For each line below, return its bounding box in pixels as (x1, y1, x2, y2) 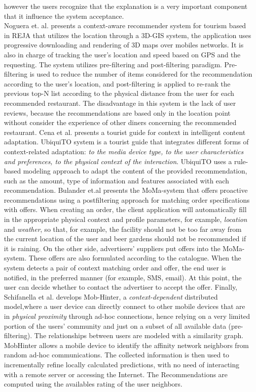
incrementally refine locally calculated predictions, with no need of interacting (4, 359, 240, 369)
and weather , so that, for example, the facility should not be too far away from (4, 223, 242, 234)
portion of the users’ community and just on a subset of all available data (4, 320, 226, 331)
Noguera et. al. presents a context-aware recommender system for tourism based (4, 20, 246, 31)
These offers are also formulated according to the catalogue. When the (29, 253, 241, 263)
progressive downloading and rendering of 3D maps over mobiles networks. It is (4, 40, 244, 50)
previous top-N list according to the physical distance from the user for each (4, 88, 234, 98)
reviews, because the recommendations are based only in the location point (4, 107, 231, 118)
